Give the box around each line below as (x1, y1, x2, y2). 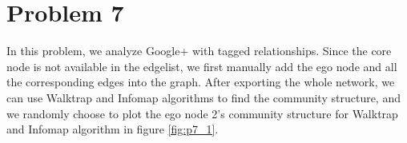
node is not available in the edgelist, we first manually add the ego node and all (6, 58, 397, 74)
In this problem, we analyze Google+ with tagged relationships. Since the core (6, 42, 392, 59)
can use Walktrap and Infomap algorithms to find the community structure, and (6, 89, 401, 105)
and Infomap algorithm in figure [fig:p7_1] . (6, 121, 219, 137)
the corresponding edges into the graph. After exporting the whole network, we (6, 73, 395, 90)
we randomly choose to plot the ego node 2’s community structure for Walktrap (6, 105, 398, 121)
